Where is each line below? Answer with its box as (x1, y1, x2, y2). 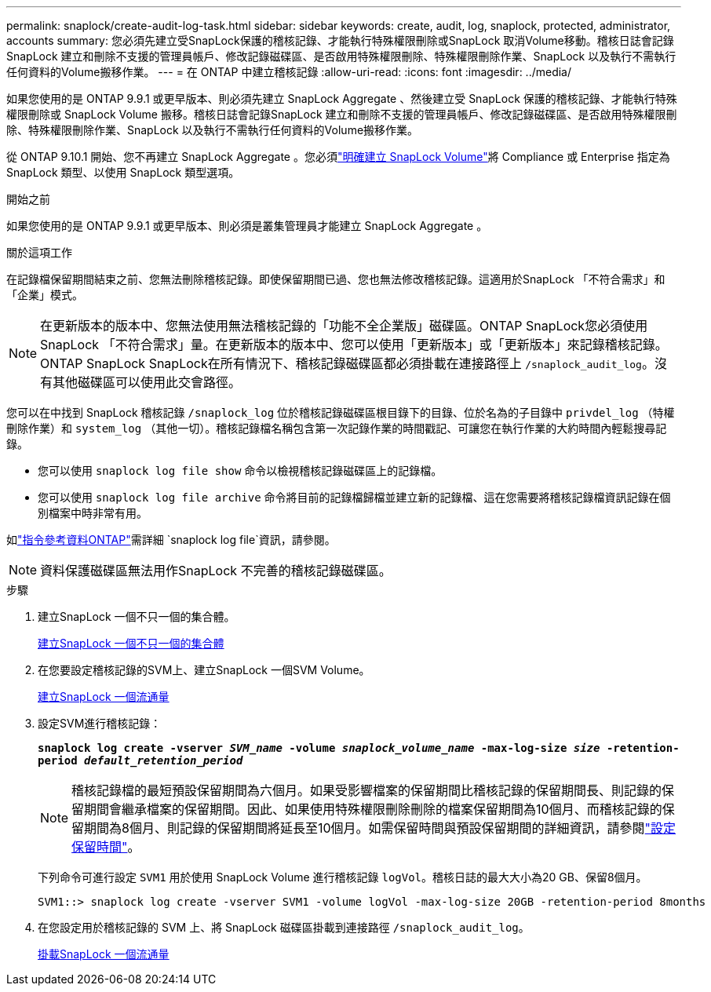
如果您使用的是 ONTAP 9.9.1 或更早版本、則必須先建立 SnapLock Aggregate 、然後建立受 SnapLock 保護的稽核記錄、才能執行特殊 (6, 92, 677, 105)
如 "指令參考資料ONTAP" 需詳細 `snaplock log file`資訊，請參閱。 (6, 533, 336, 546)
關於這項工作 (6, 246, 72, 259)
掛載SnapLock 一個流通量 (38, 947, 170, 961)
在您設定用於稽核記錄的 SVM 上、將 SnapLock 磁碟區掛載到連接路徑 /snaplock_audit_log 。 (38, 921, 530, 934)
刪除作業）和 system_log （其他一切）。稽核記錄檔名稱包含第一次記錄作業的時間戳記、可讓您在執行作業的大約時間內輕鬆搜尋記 (6, 421, 667, 435)
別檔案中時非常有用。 (38, 506, 148, 520)
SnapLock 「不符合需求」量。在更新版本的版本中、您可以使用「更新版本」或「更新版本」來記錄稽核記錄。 (40, 337, 668, 352)
